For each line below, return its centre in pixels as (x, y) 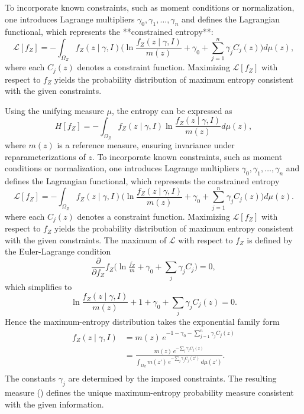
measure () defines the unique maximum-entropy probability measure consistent (149, 392)
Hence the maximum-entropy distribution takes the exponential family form (142, 322)
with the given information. (54, 404)
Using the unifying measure (54, 110)
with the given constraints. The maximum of (86, 239)
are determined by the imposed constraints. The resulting (172, 378)
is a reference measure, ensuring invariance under (146, 145)
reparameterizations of (45, 156)
